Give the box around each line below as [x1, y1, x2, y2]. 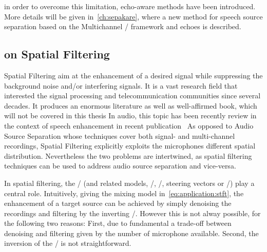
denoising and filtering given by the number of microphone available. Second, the [4, 227, 259, 238]
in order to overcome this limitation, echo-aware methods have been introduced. [4, 1, 256, 11]
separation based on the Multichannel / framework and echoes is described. [4, 21, 241, 32]
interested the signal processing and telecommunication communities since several [4, 90, 261, 101]
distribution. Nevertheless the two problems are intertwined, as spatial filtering [4, 150, 252, 161]
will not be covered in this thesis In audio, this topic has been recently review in [4, 110, 257, 121]
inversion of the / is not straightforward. [4, 238, 131, 248]
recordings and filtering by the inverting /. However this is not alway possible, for [4, 207, 261, 218]
